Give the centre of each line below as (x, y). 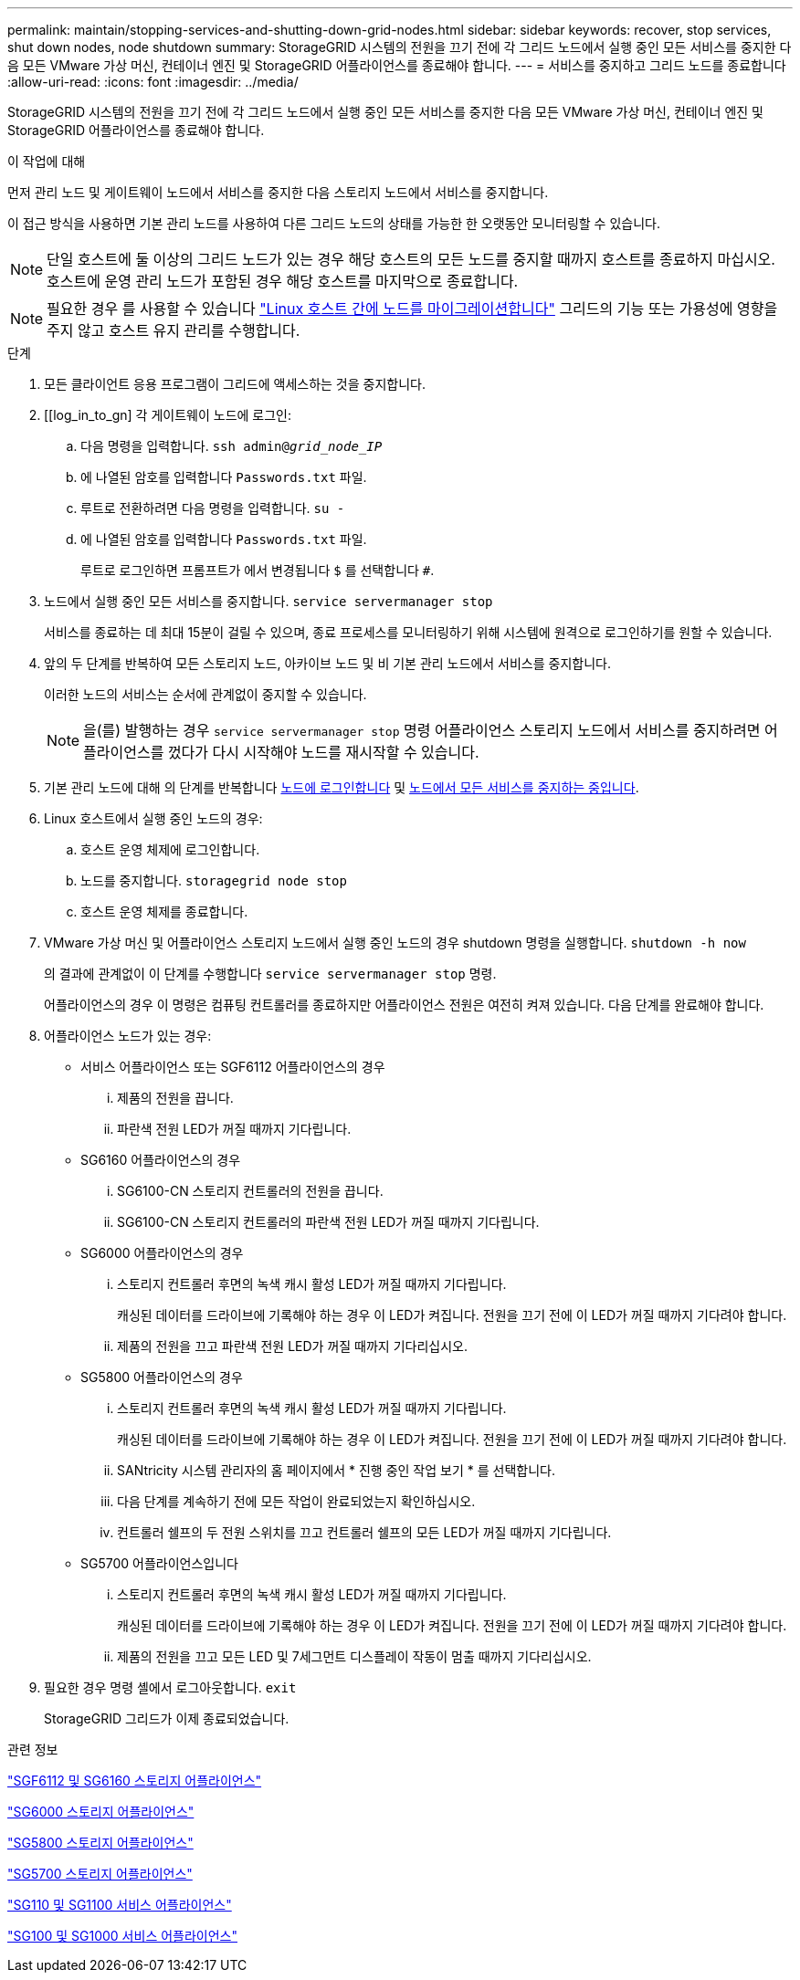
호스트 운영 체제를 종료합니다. (164, 911)
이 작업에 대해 (47, 161)
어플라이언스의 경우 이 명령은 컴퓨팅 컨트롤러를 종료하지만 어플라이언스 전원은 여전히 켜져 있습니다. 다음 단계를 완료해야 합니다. (404, 1005)
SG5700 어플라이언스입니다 (159, 1563)
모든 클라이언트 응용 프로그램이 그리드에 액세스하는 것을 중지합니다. (235, 384)
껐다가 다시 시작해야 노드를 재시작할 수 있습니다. (323, 752)
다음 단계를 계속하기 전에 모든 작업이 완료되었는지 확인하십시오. (296, 1501)
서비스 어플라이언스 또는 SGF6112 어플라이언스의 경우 (233, 1067)
